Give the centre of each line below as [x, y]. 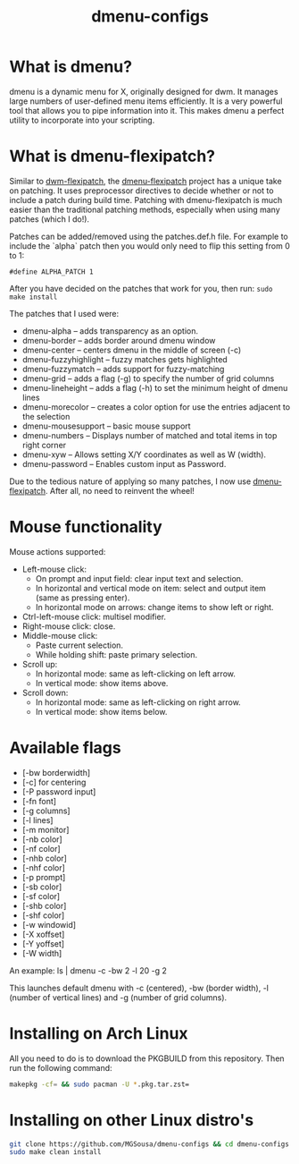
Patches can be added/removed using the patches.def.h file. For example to [149, 236]
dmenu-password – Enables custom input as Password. [124, 463]
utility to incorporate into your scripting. [82, 120]
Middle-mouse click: [60, 635]
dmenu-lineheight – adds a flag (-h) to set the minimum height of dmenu [155, 387]
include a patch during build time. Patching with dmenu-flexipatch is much [146, 200]
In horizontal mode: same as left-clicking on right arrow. [138, 702]
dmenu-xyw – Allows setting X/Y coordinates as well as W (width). [144, 455]
